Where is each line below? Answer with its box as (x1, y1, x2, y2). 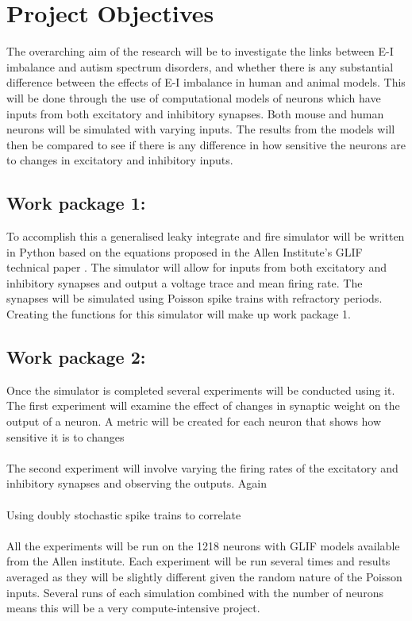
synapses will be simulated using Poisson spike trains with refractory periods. (6, 290, 383, 307)
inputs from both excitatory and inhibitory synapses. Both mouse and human (6, 105, 384, 121)
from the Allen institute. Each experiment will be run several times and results (6, 553, 391, 569)
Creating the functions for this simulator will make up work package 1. (6, 306, 351, 322)
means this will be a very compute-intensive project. (6, 600, 260, 616)
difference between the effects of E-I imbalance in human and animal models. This (6, 74, 406, 91)
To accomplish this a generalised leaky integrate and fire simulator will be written (6, 228, 405, 245)
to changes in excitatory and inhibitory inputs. (6, 152, 233, 168)
